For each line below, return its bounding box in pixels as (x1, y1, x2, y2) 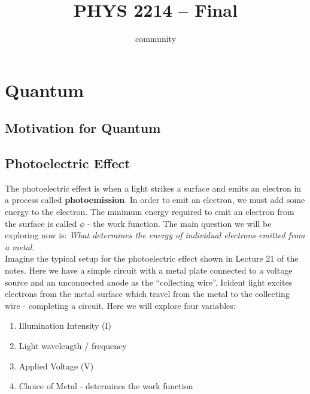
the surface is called (5, 217, 77, 229)
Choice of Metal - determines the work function (19, 380, 193, 392)
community (135, 32, 177, 45)
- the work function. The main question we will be (87, 217, 272, 229)
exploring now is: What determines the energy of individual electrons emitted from (5, 229, 305, 241)
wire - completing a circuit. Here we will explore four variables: (5, 299, 236, 311)
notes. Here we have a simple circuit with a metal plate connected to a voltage (5, 264, 293, 277)
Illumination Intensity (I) (19, 319, 111, 332)
